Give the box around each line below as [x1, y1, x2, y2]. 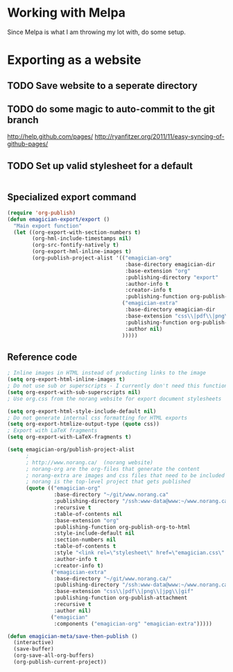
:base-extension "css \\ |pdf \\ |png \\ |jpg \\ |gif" [53, 588, 194, 595]
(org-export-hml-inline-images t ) [32, 248, 132, 255]
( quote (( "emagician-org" [25, 485, 101, 492]
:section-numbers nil [53, 536, 116, 544]
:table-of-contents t [53, 543, 116, 550]
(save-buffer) [13, 646, 54, 653]
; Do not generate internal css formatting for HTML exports [7, 414, 188, 421]
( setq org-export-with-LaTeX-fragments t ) [7, 433, 132, 441]
